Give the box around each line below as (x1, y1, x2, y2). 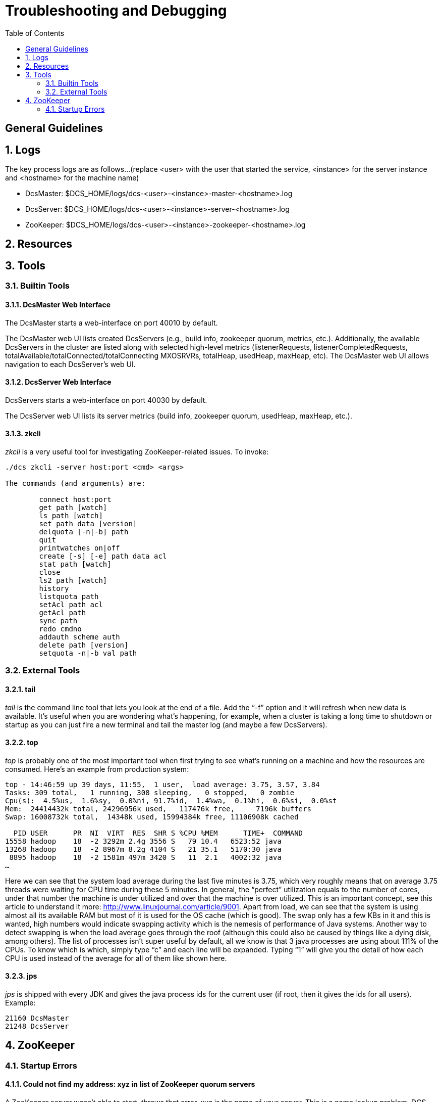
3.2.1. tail (5, 684, 36, 694)
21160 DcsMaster (5, 1014, 69, 1022)
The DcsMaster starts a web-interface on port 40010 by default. (5, 318, 218, 327)
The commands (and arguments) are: (5, 479, 146, 487)
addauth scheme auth (39, 632, 120, 641)
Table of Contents (5, 28, 65, 37)
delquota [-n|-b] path (39, 527, 129, 536)
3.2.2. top (5, 738, 38, 747)
